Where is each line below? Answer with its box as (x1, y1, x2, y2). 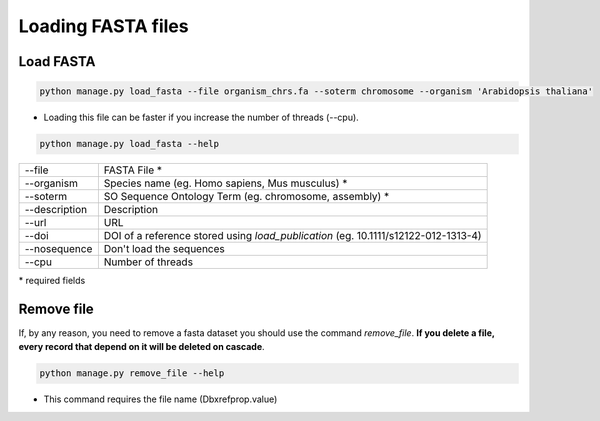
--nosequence (24, 242, 93, 256)
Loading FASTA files (18, 15, 189, 37)
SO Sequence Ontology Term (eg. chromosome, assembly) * (103, 190, 390, 204)
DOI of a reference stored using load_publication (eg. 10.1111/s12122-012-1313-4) (103, 229, 482, 243)
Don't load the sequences (103, 242, 225, 256)
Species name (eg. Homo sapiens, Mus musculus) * (103, 176, 348, 190)
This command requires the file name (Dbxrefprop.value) (43, 393, 278, 405)
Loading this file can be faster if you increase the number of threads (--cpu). (43, 111, 359, 124)
